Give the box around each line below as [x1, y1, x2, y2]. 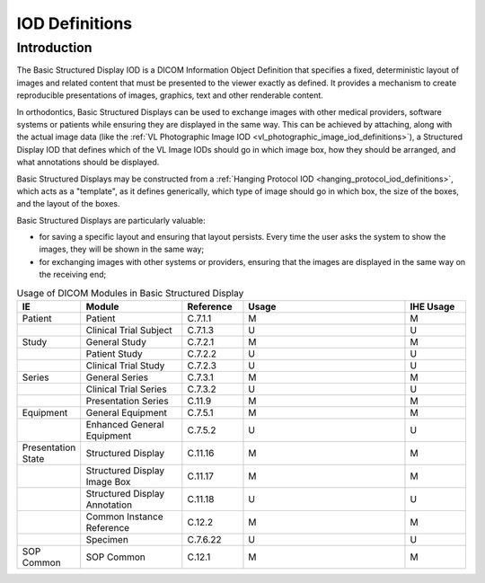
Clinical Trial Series [85, 383, 167, 395]
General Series [85, 371, 149, 384]
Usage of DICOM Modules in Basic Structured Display [16, 287, 244, 299]
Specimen [85, 534, 129, 546]
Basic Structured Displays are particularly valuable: [16, 215, 206, 225]
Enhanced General [85, 419, 164, 431]
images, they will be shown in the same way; [39, 243, 205, 255]
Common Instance [85, 510, 163, 523]
